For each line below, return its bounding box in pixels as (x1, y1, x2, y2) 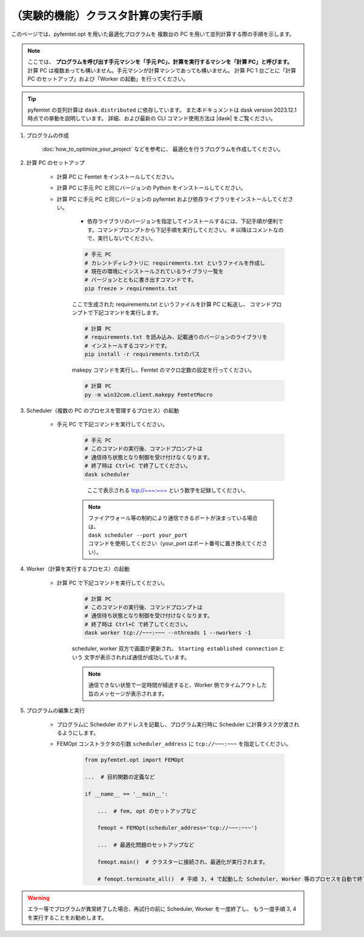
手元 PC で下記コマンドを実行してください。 (56, 421, 168, 428)
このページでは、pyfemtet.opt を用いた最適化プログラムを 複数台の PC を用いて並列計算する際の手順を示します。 (11, 30, 295, 38)
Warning (27, 894, 50, 901)
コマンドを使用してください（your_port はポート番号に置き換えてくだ (88, 540, 262, 547)
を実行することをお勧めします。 (27, 914, 107, 921)
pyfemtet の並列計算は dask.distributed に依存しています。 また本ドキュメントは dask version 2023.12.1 (27, 106, 297, 114)
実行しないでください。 (97, 234, 157, 242)
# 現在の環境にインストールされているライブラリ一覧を (84, 268, 224, 274)
